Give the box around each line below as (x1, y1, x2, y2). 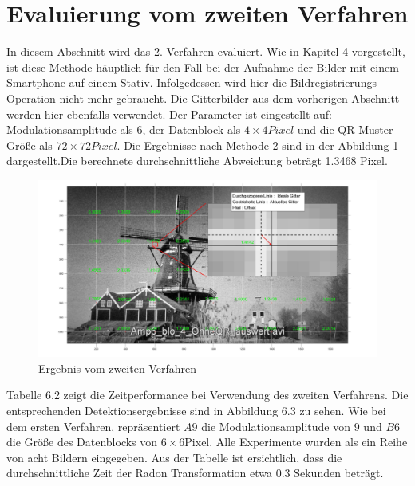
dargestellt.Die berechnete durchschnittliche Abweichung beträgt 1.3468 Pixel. (6, 152, 388, 169)
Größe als (6, 136, 53, 153)
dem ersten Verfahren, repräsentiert (6, 417, 180, 434)
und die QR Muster (297, 121, 393, 138)
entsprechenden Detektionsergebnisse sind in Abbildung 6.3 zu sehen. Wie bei (6, 402, 386, 418)
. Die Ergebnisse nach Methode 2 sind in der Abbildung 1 (117, 136, 399, 153)
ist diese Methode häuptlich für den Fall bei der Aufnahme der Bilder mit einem (6, 58, 399, 75)
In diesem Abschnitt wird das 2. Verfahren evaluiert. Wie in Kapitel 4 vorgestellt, (6, 43, 405, 60)
